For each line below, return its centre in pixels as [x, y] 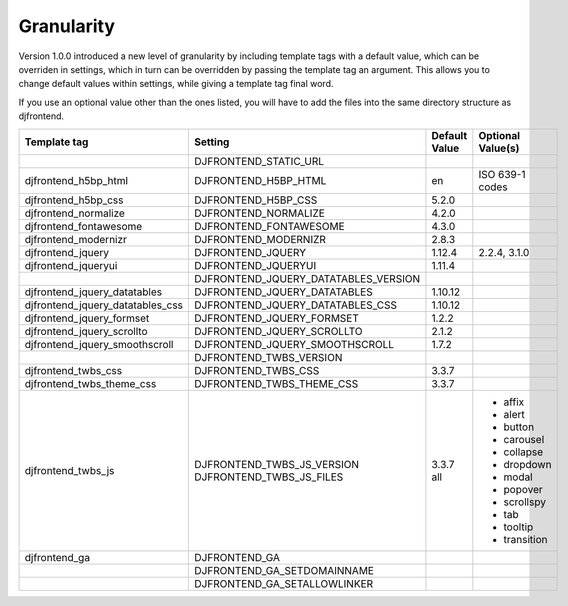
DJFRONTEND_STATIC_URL [259, 161]
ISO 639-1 [502, 174]
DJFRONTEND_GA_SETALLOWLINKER [284, 583]
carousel [524, 439]
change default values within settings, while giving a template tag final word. [176, 84]
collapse [523, 452]
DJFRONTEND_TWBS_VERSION [268, 357]
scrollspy [525, 502]
